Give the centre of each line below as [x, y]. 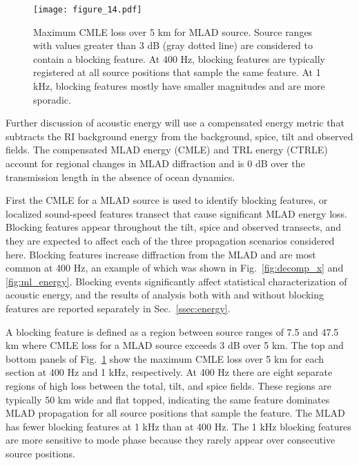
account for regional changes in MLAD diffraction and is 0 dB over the [155, 163]
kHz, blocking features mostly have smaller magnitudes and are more [179, 86]
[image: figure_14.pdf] [88, 10]
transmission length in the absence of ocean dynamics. [120, 177]
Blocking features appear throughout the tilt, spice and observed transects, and [174, 227]
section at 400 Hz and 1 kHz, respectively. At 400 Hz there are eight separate [169, 372]
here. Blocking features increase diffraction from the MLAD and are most [161, 254]
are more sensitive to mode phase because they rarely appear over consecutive [171, 440]
